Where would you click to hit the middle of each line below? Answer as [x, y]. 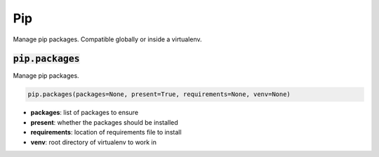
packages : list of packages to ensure [85, 113]
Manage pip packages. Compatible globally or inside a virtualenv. [107, 39]
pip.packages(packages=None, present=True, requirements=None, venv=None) [159, 94]
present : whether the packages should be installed [104, 122]
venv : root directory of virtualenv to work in [94, 142]
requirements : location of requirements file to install [106, 132]
